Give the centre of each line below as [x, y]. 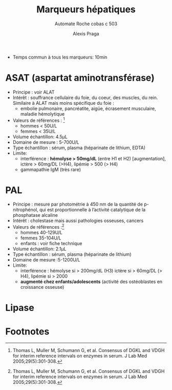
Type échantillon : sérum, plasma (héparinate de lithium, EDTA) [79, 147]
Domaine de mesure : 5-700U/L [46, 142]
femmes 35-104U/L [41, 238]
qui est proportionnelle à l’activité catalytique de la [92, 210]
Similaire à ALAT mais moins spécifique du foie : [63, 103]
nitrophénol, [25, 210]
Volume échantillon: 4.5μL [40, 137]
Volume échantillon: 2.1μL [39, 249]
